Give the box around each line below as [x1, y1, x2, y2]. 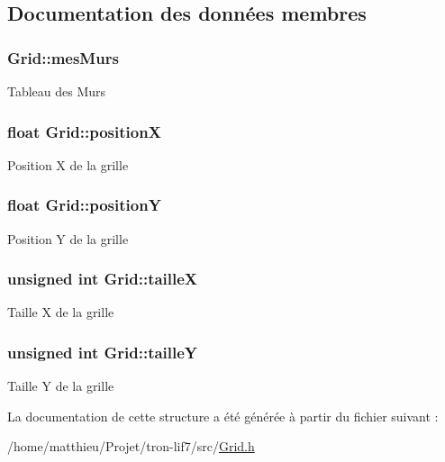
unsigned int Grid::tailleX [7, 267, 198, 290]
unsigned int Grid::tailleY [7, 340, 198, 363]
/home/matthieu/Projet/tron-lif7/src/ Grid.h [7, 437, 255, 456]
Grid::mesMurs [7, 46, 119, 68]
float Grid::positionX [7, 120, 161, 142]
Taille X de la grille [7, 303, 114, 322]
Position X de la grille [7, 155, 129, 174]
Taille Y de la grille [7, 376, 114, 395]
